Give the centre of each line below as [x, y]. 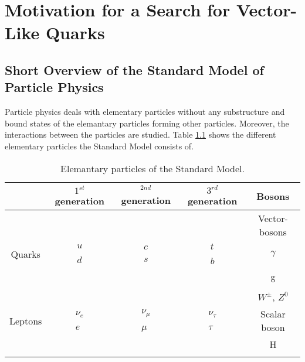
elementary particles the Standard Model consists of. [99, 146]
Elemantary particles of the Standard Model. [152, 168]
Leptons [26, 320]
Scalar [273, 314]
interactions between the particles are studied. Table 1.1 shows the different [140, 134]
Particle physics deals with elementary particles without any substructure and [145, 112]
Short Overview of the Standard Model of [134, 69]
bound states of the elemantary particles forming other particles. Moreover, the [147, 123]
